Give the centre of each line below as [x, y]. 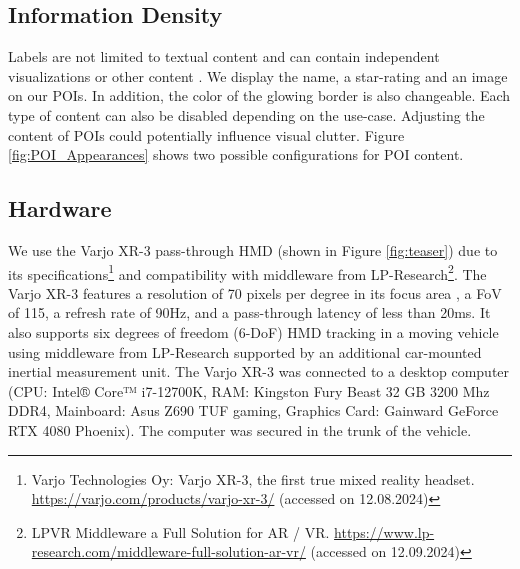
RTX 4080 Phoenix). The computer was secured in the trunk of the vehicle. [240, 429]
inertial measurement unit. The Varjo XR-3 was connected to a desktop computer [259, 371]
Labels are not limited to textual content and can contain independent [224, 56]
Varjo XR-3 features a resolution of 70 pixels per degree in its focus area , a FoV [255, 292]
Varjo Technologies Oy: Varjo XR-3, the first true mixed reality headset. [253, 478]
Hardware [60, 208]
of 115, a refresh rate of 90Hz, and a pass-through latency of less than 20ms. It [249, 312]
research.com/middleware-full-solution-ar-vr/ [168, 551]
